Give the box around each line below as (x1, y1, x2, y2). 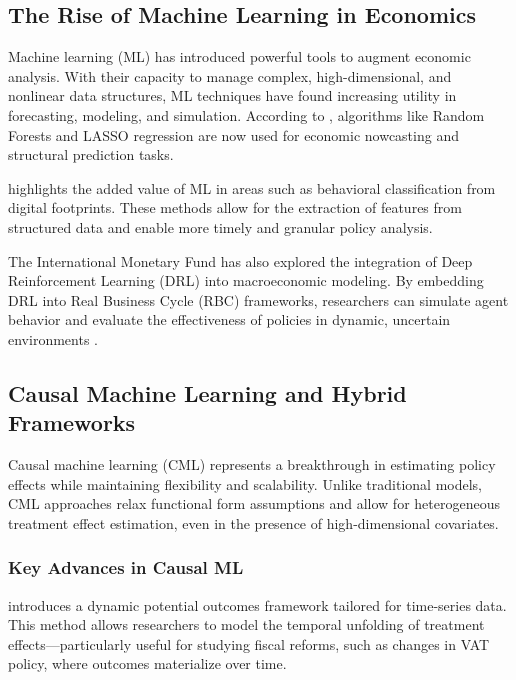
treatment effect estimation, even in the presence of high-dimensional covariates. (8, 512, 499, 533)
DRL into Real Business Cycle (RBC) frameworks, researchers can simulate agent (8, 289, 509, 310)
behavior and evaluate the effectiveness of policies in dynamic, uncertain (8, 309, 451, 330)
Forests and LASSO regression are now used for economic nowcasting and (8, 124, 459, 145)
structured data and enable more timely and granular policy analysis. (8, 216, 433, 237)
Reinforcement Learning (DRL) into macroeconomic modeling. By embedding (8, 270, 484, 291)
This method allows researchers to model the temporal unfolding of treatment (8, 614, 485, 635)
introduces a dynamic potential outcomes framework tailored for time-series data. (8, 594, 507, 615)
